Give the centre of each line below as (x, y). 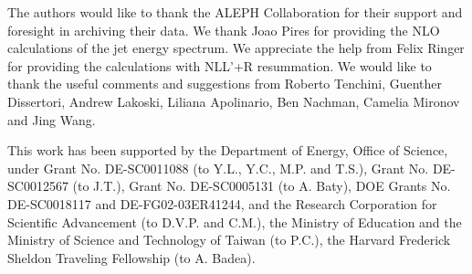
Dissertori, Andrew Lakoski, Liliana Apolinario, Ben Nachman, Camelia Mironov (234, 101)
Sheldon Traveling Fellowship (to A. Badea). (131, 257)
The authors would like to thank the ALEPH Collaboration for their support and (235, 12)
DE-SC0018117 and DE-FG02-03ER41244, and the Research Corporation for (222, 203)
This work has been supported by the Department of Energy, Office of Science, (228, 150)
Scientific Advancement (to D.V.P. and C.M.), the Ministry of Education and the (235, 221)
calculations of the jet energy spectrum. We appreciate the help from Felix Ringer (236, 48)
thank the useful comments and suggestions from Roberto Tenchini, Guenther (225, 84)
